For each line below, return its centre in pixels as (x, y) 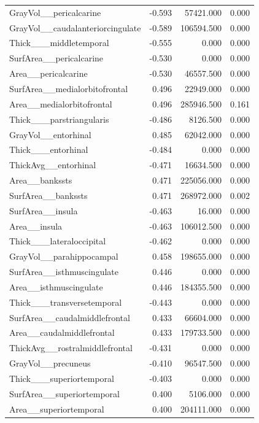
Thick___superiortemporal (62, 378)
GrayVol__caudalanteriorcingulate (75, 27)
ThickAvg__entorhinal (53, 165)
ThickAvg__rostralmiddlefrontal (71, 348)
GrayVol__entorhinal (50, 134)
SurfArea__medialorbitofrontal (69, 88)
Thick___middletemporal (59, 43)
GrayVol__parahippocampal (64, 256)
